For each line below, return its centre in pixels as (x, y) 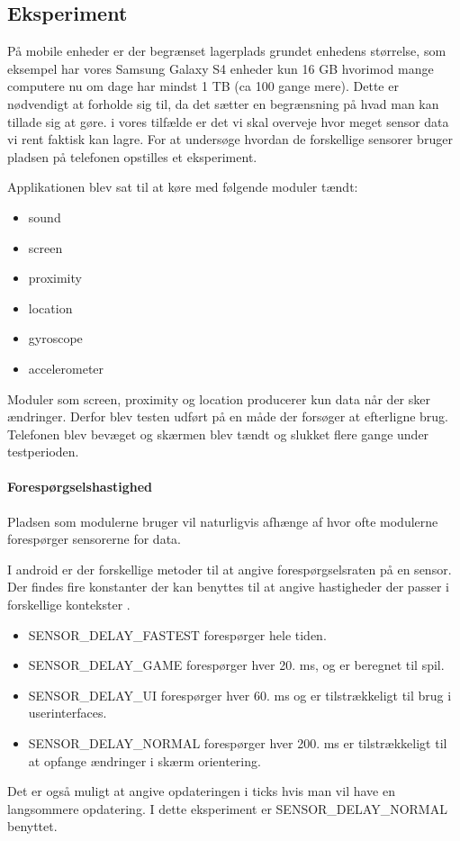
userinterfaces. (68, 713)
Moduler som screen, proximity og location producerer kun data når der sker (219, 398)
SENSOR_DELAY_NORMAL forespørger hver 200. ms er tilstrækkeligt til (238, 743)
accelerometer (66, 368)
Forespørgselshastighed (80, 487)
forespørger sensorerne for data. (94, 539)
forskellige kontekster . (69, 605)
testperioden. (43, 452)
